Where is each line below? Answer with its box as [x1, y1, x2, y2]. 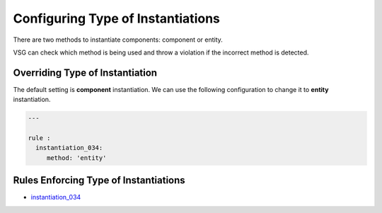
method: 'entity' [46, 154, 107, 162]
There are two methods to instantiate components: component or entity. [13, 35, 223, 44]
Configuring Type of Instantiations [13, 11, 221, 26]
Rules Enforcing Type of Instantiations [13, 174, 185, 187]
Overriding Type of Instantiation [13, 67, 158, 79]
